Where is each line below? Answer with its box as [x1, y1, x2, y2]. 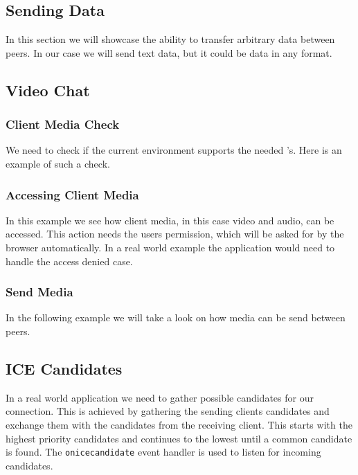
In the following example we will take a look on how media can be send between [6, 310, 346, 325]
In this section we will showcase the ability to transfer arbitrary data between [6, 32, 335, 46]
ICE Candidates [6, 357, 123, 379]
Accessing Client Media [6, 186, 139, 203]
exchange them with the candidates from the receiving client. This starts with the [6, 417, 352, 431]
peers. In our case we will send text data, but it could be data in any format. [6, 45, 332, 60]
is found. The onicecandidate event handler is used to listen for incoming [6, 445, 321, 459]
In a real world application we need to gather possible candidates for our [6, 390, 314, 404]
